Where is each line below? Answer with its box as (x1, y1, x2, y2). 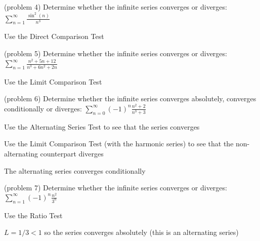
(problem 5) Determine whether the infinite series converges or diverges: (4, 48, 227, 58)
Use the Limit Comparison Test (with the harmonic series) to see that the (4, 138, 234, 149)
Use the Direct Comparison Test (4, 31, 104, 42)
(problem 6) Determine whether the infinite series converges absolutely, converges (4, 93, 256, 104)
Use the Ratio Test (4, 210, 63, 220)
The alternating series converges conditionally (4, 165, 146, 176)
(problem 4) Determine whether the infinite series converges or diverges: (4, 2, 227, 12)
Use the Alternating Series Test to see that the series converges (4, 121, 200, 132)
